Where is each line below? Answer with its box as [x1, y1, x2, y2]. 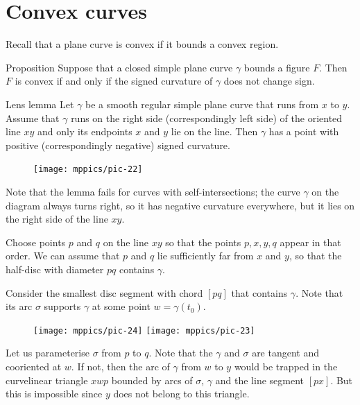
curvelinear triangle [6, 372, 88, 387]
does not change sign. [223, 74, 315, 88]
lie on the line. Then [171, 124, 258, 139]
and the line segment [215, 372, 304, 387]
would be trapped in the [234, 359, 338, 373]
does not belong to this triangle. [113, 386, 250, 401]
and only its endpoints [37, 124, 132, 139]
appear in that [280, 234, 341, 249]
